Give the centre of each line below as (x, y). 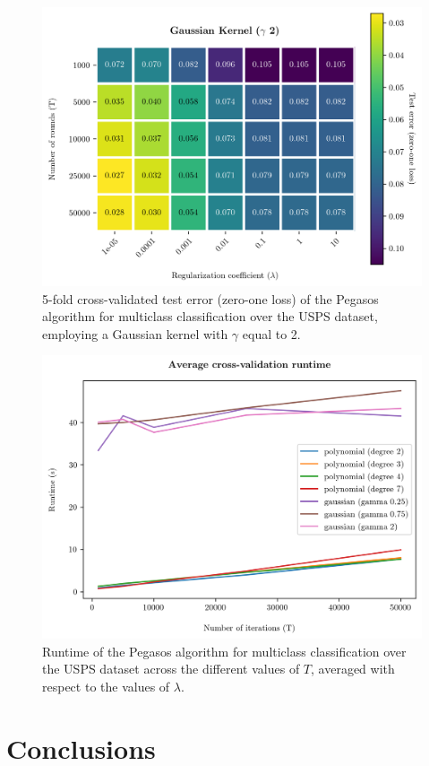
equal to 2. (271, 333)
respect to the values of (106, 687)
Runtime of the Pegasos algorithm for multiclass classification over (224, 651)
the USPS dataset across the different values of (171, 669)
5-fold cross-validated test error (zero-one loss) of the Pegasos (210, 298)
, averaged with (353, 669)
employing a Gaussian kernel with (135, 333)
